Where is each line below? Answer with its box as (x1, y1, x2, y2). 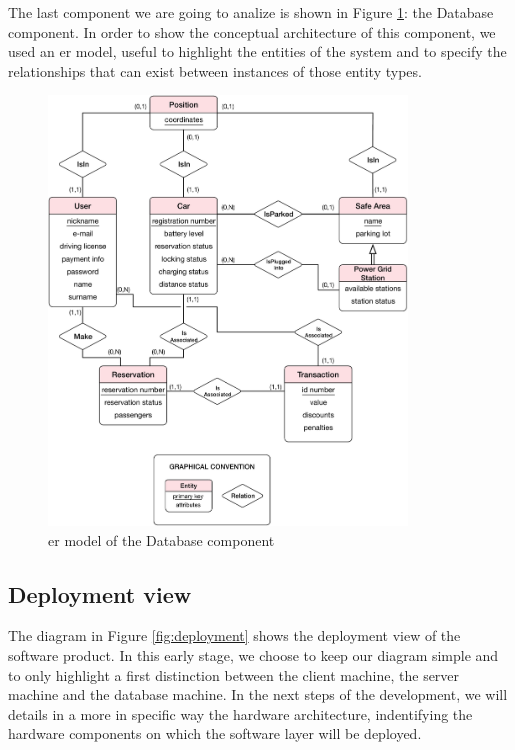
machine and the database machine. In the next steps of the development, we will (8, 684, 508, 705)
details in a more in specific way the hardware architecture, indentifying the (8, 703, 473, 724)
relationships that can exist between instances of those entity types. (8, 60, 422, 81)
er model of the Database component (48, 529, 275, 550)
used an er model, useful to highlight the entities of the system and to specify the (8, 41, 507, 62)
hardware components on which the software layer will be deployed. (8, 723, 422, 744)
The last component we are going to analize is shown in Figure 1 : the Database (8, 2, 494, 22)
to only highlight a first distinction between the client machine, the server (8, 664, 460, 685)
